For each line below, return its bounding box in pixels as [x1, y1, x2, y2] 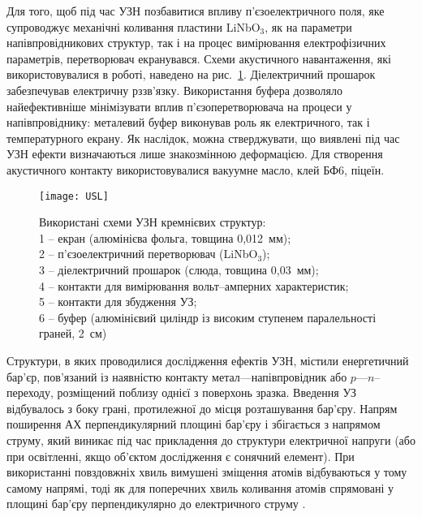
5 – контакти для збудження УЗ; [39, 293, 197, 310]
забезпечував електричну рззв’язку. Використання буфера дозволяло [6, 81, 342, 98]
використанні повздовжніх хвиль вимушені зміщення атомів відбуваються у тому [6, 463, 407, 480]
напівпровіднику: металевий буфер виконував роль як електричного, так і [6, 114, 370, 131]
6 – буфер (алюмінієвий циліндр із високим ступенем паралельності [39, 308, 377, 325]
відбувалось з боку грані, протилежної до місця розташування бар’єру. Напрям [6, 399, 398, 416]
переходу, [6, 384, 54, 401]
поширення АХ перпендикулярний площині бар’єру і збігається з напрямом [6, 416, 381, 433]
